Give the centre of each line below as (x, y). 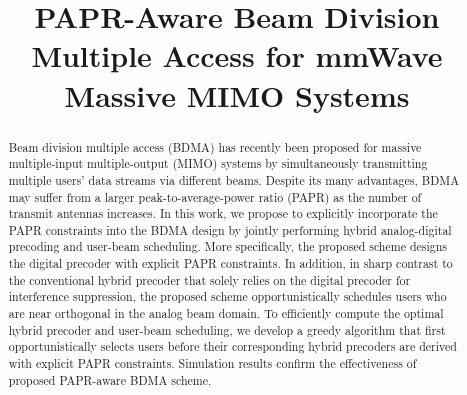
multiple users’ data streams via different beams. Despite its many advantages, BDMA (234, 179)
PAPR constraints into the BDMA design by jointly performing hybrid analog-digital (230, 229)
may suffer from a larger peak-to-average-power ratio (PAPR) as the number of (215, 196)
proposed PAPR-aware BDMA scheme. (110, 379)
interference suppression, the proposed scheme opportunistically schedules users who (227, 296)
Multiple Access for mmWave (237, 55)
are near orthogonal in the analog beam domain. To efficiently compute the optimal (226, 313)
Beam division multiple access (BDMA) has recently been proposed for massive (215, 146)
